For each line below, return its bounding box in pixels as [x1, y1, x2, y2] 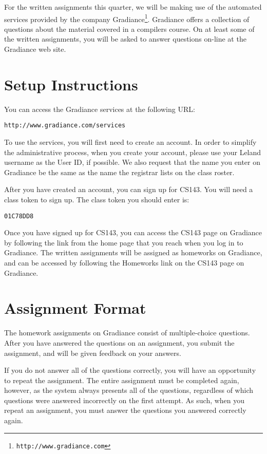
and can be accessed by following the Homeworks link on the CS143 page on [4, 257, 244, 268]
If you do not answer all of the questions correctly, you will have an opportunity [4, 365, 256, 375]
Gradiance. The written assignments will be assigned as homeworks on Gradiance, [4, 247, 262, 258]
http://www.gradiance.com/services [4, 122, 126, 129]
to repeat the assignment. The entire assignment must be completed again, [4, 374, 239, 385]
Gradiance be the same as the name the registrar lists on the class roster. [4, 166, 235, 177]
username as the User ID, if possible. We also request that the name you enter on [4, 157, 260, 167]
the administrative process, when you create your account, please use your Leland [4, 146, 261, 157]
